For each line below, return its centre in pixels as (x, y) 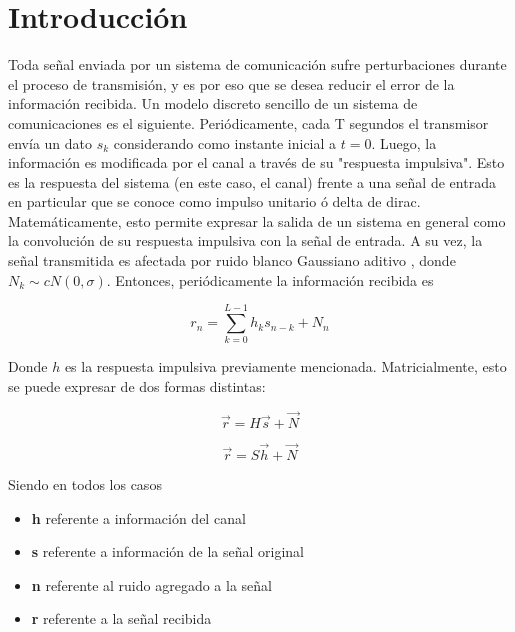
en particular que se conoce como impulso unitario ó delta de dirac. (214, 201)
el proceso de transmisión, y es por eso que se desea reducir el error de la (231, 83)
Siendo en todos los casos (85, 484)
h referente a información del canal (138, 517)
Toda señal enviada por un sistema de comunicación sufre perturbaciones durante (257, 64)
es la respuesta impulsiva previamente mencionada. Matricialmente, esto (285, 366)
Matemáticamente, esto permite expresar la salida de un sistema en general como (257, 220)
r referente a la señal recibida (121, 618)
